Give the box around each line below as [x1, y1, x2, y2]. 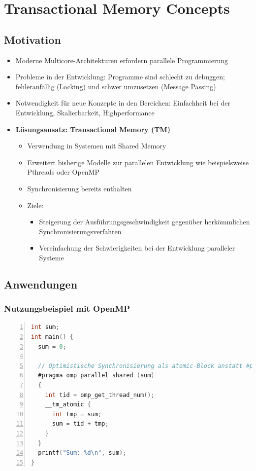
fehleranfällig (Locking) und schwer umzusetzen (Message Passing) [15, 81, 216, 91]
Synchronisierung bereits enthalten [27, 183, 132, 193]
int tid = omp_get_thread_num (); [45, 391, 155, 399]
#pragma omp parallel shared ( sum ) [38, 372, 155, 379]
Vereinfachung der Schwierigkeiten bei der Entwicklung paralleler [39, 243, 235, 253]
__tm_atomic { [45, 401, 91, 408]
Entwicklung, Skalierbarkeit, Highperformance [15, 107, 155, 117]
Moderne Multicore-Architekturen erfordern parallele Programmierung [15, 55, 228, 65]
